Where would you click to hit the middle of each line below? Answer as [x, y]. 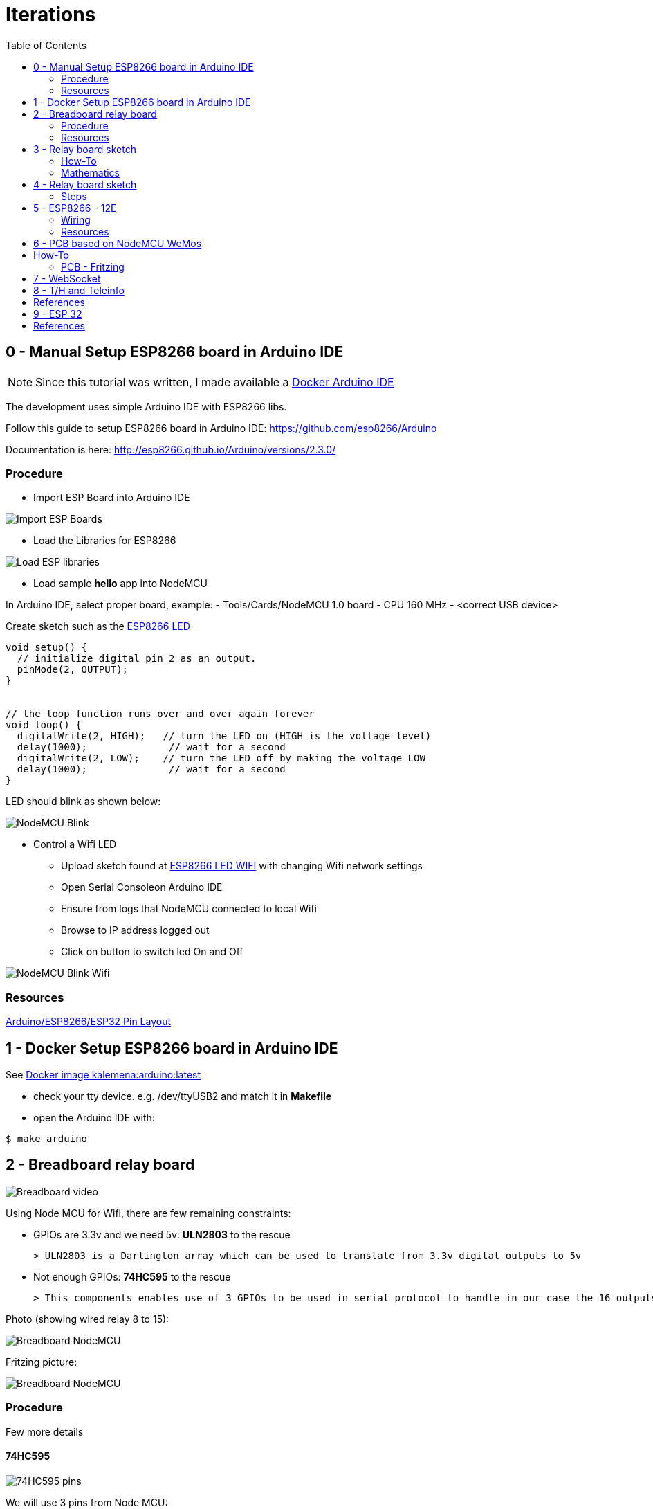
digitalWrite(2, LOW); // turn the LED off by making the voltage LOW [221, 758]
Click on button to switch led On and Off [152, 952]
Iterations [51, 15]
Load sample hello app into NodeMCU [120, 584]
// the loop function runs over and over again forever [160, 714]
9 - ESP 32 [58, 314]
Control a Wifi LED [75, 844]
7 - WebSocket [67, 278]
